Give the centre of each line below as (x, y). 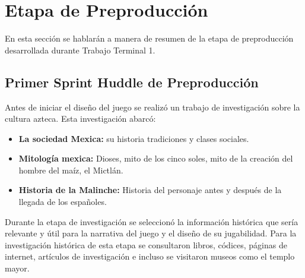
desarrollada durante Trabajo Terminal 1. (80, 50)
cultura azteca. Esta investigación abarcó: (80, 119)
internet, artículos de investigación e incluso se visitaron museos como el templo (150, 256)
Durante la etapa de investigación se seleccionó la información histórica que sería (152, 221)
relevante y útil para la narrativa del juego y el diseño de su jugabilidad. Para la (151, 233)
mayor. (17, 268)
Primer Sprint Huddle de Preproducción (132, 82)
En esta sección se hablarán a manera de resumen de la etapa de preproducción (149, 38)
